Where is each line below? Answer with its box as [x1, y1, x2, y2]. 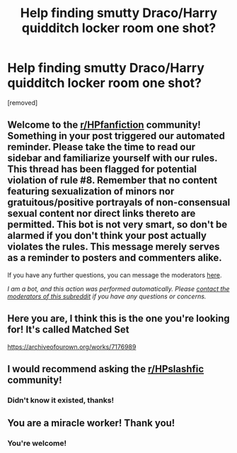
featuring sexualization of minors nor [7, 186, 175, 198]
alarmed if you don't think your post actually [7, 230, 207, 242]
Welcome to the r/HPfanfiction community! [7, 119, 202, 131]
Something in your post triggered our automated [7, 130, 225, 142]
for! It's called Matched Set [7, 324, 129, 336]
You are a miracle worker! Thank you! [7, 417, 175, 430]
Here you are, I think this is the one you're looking [7, 313, 230, 325]
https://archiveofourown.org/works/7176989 [7, 342, 137, 351]
